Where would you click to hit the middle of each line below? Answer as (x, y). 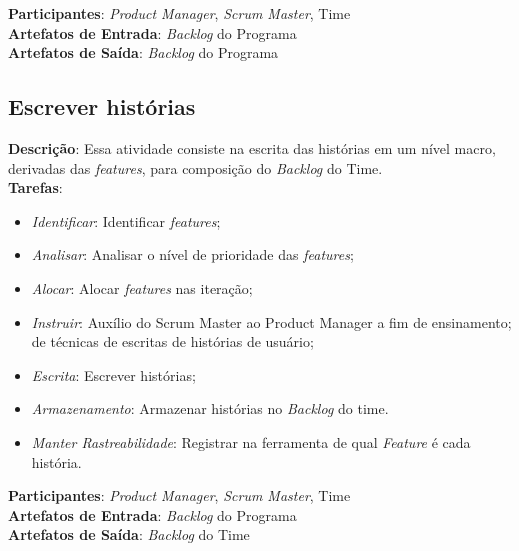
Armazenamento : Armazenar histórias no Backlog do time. (210, 408)
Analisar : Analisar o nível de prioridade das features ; (192, 254)
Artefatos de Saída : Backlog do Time (129, 534)
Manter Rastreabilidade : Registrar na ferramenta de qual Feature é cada (251, 441)
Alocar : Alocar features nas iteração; (142, 287)
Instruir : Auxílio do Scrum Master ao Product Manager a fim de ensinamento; (271, 321)
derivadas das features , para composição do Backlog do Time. (195, 167)
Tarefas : (35, 187)
